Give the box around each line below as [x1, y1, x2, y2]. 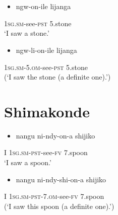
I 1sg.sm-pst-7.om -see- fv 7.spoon [4, 191, 104, 201]
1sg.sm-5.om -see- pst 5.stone [4, 61, 88, 72]
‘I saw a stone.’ [4, 28, 49, 38]
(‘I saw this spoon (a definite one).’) [4, 200, 114, 211]
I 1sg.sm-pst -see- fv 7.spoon [4, 147, 88, 158]
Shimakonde [4, 101, 90, 121]
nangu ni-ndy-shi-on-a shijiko [16, 174, 106, 184]
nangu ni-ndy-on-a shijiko [16, 130, 95, 140]
